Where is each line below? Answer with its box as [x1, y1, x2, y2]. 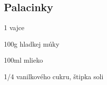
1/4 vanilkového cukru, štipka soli [4, 71, 104, 81]
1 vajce [4, 22, 25, 33]
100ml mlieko [4, 55, 43, 65]
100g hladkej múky [4, 38, 60, 49]
